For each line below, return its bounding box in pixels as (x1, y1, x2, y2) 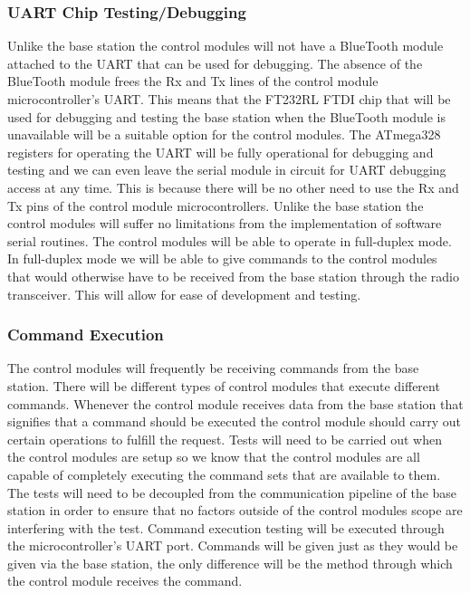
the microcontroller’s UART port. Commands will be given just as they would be (7, 536, 458, 555)
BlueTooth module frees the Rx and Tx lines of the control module (7, 72, 379, 91)
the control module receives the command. (7, 571, 243, 590)
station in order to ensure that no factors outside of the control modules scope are (7, 501, 463, 520)
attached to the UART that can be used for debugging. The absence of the (7, 53, 423, 72)
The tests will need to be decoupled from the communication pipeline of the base (7, 483, 457, 502)
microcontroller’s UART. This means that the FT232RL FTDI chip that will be (7, 90, 451, 108)
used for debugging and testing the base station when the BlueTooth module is (7, 107, 446, 126)
